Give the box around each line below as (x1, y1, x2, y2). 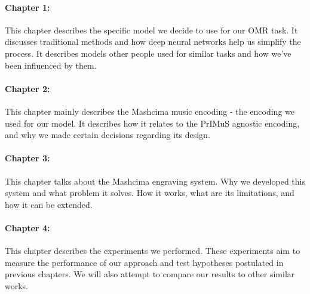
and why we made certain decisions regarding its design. (5, 128, 210, 141)
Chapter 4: (5, 221, 50, 234)
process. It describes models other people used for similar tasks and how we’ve (5, 47, 291, 59)
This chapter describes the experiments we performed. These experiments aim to (5, 244, 300, 257)
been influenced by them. (5, 59, 97, 71)
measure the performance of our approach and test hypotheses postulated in (5, 256, 284, 268)
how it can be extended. (5, 198, 93, 210)
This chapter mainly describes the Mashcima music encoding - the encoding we (5, 105, 294, 117)
